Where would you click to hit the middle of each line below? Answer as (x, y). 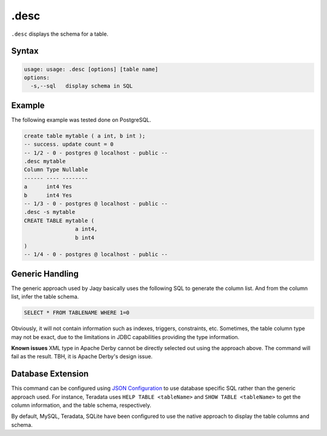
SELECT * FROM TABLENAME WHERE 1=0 (77, 313)
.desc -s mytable (50, 212)
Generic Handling (45, 273)
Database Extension (50, 374)
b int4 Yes (48, 195)
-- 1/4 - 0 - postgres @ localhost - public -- (96, 255)
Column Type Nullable (56, 170)
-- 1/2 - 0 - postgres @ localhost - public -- (96, 153)
